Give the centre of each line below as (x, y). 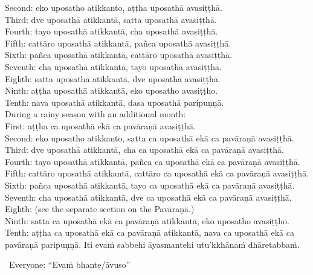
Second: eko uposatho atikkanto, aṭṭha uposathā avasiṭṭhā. (114, 7)
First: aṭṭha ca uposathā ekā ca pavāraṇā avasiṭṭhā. (100, 125)
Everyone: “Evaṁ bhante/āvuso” (69, 264)
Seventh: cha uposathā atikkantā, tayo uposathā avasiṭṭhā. (113, 66)
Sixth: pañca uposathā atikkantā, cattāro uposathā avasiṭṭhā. (118, 55)
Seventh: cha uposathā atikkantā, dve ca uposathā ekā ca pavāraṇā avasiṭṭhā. (148, 197)
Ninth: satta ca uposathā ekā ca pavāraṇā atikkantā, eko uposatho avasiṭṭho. (147, 220)
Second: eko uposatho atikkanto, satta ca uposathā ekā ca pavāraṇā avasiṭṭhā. (150, 137)
